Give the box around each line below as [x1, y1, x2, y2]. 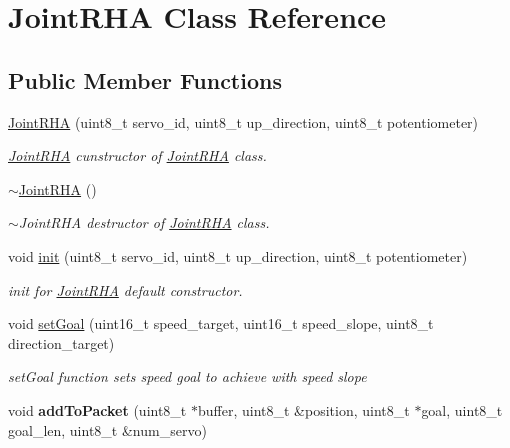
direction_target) [8, 332, 115, 353]
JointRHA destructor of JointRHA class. [18, 212, 270, 233]
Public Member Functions [8, 64, 282, 95]
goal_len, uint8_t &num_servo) [8, 419, 207, 440]
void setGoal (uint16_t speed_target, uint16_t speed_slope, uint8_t [8, 313, 434, 334]
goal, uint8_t [421, 399, 503, 420]
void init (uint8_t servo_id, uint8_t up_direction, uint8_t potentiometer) [8, 245, 468, 266]
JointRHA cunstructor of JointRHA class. [8, 145, 267, 166]
